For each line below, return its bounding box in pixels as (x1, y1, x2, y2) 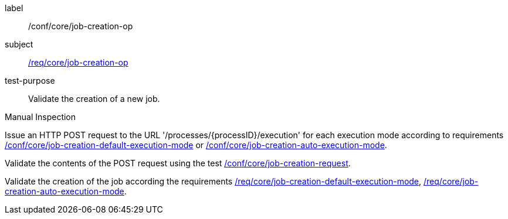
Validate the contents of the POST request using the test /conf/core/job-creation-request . (5, 158, 351, 168)
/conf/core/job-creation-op (28, 21, 133, 31)
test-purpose (5, 76, 55, 85)
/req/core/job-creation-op (28, 57, 128, 67)
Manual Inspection (5, 112, 76, 122)
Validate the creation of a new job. (28, 94, 160, 104)
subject (5, 39, 33, 49)
